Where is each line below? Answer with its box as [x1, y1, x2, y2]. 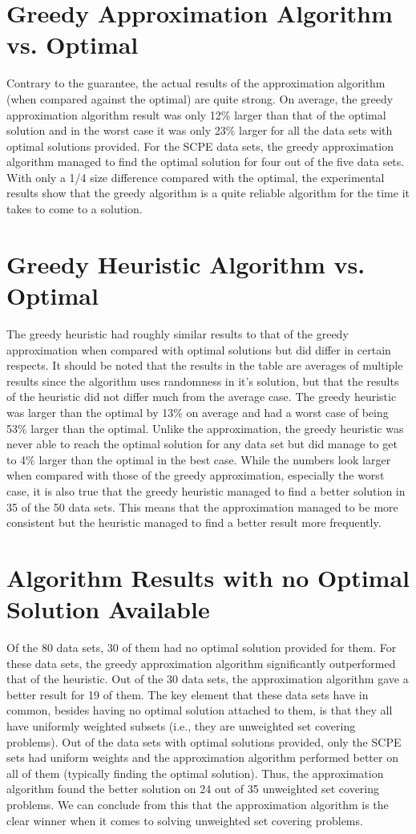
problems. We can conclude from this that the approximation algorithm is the [6, 796, 389, 812]
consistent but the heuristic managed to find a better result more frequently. [6, 514, 382, 531]
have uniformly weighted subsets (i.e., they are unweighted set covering [6, 717, 356, 734]
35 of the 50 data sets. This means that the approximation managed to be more [6, 498, 398, 515]
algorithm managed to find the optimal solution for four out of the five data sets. [6, 153, 405, 170]
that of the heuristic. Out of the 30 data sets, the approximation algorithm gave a [6, 670, 409, 687]
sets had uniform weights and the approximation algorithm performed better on [6, 749, 398, 766]
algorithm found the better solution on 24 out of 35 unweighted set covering [6, 780, 380, 797]
